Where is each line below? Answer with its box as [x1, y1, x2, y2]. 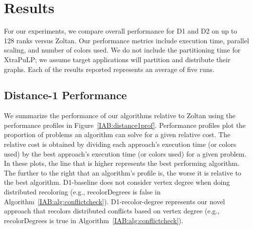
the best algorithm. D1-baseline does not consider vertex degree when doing [4, 177, 230, 187]
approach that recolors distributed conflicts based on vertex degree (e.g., [4, 206, 220, 216]
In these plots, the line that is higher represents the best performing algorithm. [4, 158, 240, 168]
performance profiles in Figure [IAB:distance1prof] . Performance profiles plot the [4, 120, 246, 130]
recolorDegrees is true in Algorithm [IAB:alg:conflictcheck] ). [4, 215, 183, 225]
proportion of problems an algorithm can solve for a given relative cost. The [4, 129, 231, 140]
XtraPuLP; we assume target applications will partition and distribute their [4, 54, 231, 64]
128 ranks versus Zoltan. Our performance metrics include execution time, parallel [4, 35, 249, 45]
